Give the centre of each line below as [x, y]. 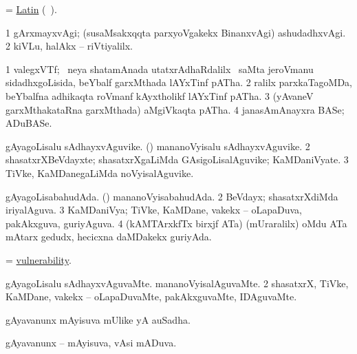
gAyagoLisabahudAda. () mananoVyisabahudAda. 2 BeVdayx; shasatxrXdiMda [172, 196]
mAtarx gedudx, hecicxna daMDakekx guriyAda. [109, 237]
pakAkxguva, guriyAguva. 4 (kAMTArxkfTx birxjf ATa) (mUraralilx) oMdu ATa [176, 223]
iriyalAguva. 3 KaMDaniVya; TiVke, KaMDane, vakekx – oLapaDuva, [154, 210]
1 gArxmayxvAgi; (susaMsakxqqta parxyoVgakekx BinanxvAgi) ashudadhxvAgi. [176, 32]
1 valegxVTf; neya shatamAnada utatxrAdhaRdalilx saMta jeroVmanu [160, 69]
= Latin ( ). [31, 9]
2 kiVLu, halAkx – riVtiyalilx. [69, 46]
